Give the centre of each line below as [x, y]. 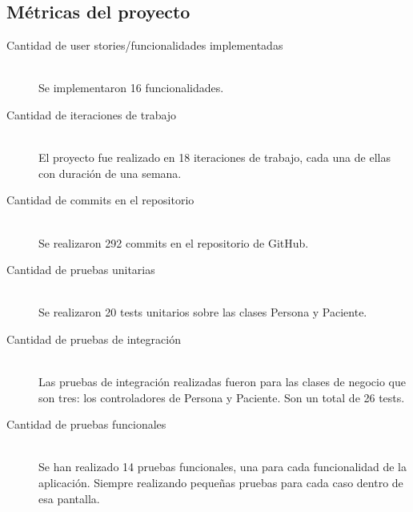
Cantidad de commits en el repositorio [100, 200]
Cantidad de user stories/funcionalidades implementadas [145, 45]
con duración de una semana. [110, 173]
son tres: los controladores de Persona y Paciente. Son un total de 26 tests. [222, 397]
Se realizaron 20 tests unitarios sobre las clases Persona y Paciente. [203, 312]
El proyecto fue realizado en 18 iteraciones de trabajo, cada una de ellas [215, 157]
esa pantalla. [69, 498]
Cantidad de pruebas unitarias [81, 270]
